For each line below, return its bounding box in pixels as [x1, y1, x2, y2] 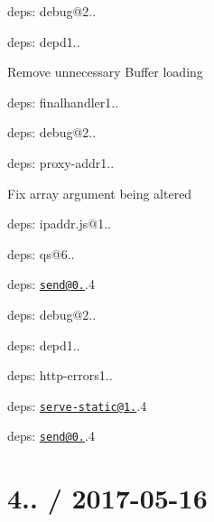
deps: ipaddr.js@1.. [7, 214, 111, 233]
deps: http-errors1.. [7, 366, 113, 385]
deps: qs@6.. [7, 244, 75, 263]
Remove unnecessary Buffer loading [7, 62, 203, 81]
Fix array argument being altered [7, 183, 192, 202]
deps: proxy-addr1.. [7, 153, 115, 172]
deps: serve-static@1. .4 [7, 396, 147, 415]
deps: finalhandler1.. [7, 92, 119, 111]
